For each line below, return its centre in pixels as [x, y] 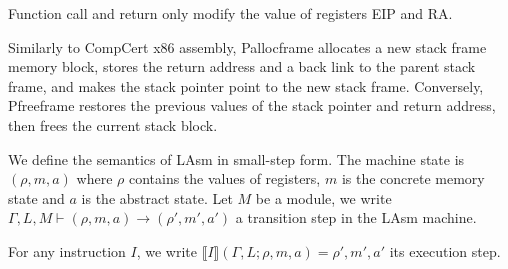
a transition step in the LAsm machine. [356, 217]
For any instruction [67, 250]
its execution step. [445, 250]
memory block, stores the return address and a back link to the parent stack [242, 66]
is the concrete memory [413, 178]
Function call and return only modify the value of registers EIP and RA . [230, 13]
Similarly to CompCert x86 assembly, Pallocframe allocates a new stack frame [247, 46]
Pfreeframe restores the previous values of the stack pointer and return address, [252, 105]
